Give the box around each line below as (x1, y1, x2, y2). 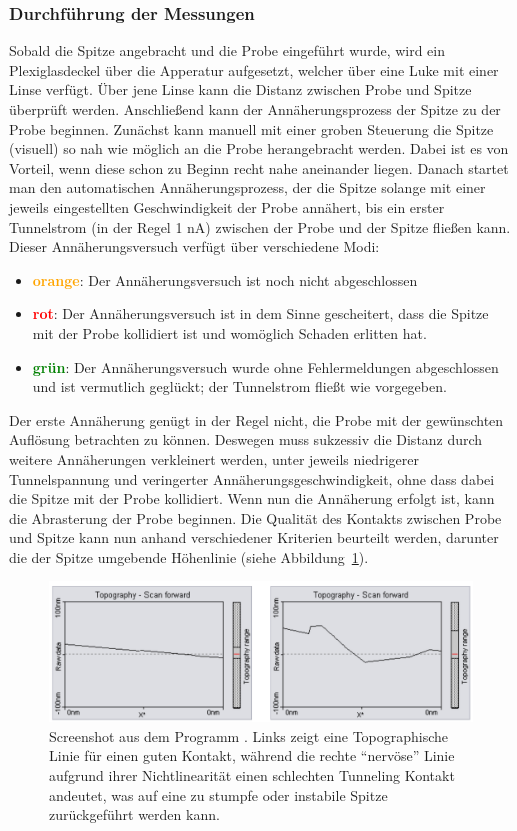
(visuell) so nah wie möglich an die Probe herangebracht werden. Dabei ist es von (9, 138, 509, 159)
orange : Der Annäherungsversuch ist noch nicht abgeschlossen (32, 269, 418, 290)
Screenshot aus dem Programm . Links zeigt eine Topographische (49, 725, 449, 746)
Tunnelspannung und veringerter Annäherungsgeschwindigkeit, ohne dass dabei (9, 468, 495, 489)
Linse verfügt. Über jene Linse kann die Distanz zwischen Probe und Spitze (9, 79, 472, 100)
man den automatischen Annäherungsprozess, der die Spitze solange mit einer (9, 177, 486, 198)
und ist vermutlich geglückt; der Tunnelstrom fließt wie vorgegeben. (32, 376, 447, 397)
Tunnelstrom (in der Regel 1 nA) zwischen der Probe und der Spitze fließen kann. (9, 216, 511, 237)
